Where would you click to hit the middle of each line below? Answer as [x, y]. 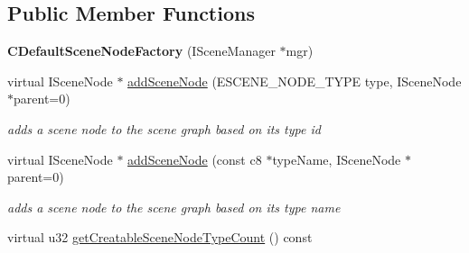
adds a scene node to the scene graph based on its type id [164, 128]
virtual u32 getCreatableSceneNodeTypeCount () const [160, 237]
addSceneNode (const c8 [195, 159]
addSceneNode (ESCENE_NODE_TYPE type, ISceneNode [295, 81]
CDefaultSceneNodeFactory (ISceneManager [141, 51]
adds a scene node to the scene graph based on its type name [174, 207]
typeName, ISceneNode [337, 159]
